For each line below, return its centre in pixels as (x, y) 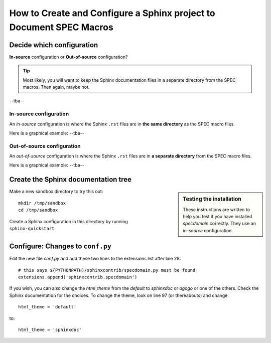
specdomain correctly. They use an (219, 224)
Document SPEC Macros (61, 27)
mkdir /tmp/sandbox (42, 203)
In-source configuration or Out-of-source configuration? (69, 57)
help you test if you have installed (218, 217)
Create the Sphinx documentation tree (71, 180)
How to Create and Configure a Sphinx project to (112, 13)
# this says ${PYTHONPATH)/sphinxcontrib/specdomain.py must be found (107, 270)
